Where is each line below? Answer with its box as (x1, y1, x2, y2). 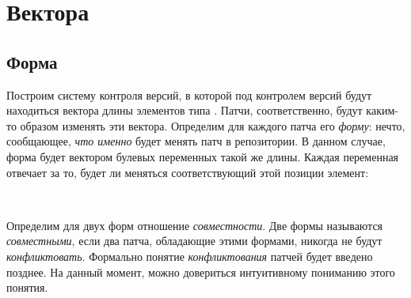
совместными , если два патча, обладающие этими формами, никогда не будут (6, 232, 382, 249)
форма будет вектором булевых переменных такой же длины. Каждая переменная (6, 148, 399, 164)
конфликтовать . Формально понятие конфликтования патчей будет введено (6, 247, 373, 264)
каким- (366, 102, 398, 119)
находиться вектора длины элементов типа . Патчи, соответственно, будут (6, 102, 363, 119)
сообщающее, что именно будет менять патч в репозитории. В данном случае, (6, 133, 386, 149)
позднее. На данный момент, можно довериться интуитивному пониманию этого (6, 263, 395, 280)
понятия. (6, 279, 48, 296)
